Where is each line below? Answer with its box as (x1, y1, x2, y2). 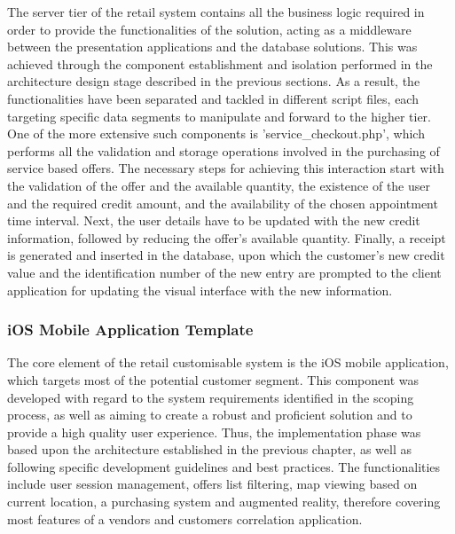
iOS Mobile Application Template (7, 318, 254, 341)
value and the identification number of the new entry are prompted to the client (7, 263, 442, 281)
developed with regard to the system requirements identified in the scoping (7, 388, 414, 406)
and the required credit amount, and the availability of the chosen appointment (7, 193, 438, 212)
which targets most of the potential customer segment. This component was (7, 370, 420, 389)
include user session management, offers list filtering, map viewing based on (7, 475, 418, 493)
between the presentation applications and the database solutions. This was (7, 37, 418, 56)
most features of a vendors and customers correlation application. (7, 509, 363, 528)
